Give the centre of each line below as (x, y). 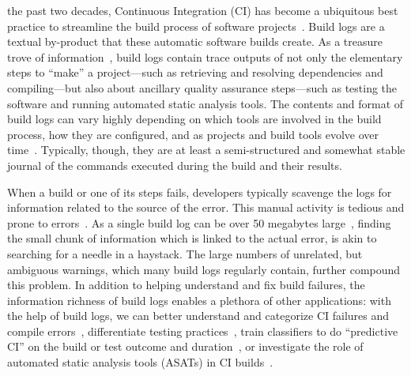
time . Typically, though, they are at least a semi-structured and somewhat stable (206, 150)
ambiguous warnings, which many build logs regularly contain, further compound (204, 269)
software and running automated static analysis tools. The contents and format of (205, 103)
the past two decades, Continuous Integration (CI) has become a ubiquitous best (203, 10)
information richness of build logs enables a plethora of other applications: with (199, 300)
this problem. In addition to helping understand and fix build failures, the (186, 285)
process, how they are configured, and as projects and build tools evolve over (193, 134)
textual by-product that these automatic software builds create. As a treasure (195, 41)
